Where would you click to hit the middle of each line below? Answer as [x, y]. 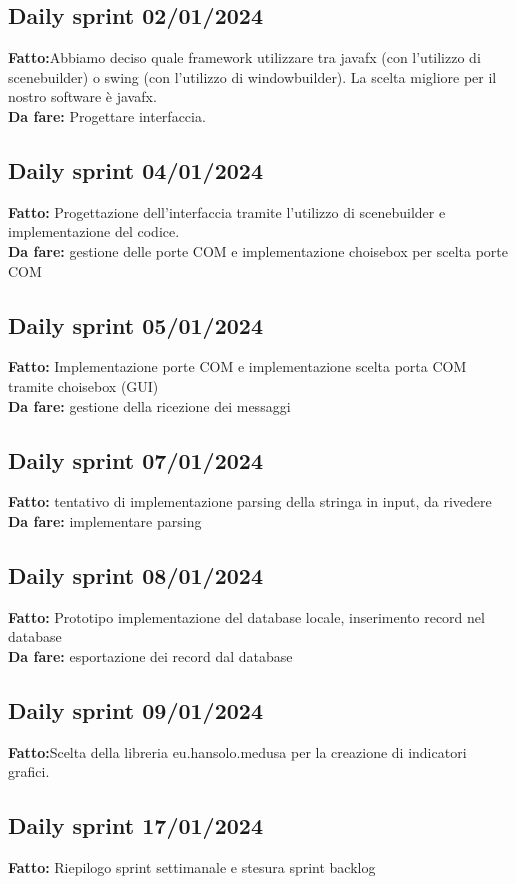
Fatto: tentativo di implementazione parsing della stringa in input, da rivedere [250, 501]
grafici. [29, 771]
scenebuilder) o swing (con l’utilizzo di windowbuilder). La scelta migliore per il [252, 76]
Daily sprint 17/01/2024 [135, 825]
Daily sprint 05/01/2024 [135, 324]
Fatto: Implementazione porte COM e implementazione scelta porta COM [237, 366]
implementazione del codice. [94, 231]
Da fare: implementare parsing [105, 520]
